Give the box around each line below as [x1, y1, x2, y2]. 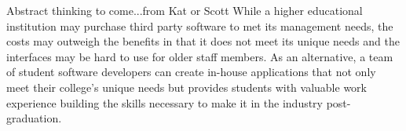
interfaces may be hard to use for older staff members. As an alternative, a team [6, 48, 393, 64]
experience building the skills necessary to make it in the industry [6, 94, 324, 111]
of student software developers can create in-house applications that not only [6, 64, 376, 80]
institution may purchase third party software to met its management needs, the [6, 17, 393, 34]
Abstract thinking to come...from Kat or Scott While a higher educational [6, 2, 363, 18]
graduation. [6, 110, 62, 126]
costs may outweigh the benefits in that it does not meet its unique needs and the [6, 33, 400, 49]
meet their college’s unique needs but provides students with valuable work [6, 78, 367, 95]
